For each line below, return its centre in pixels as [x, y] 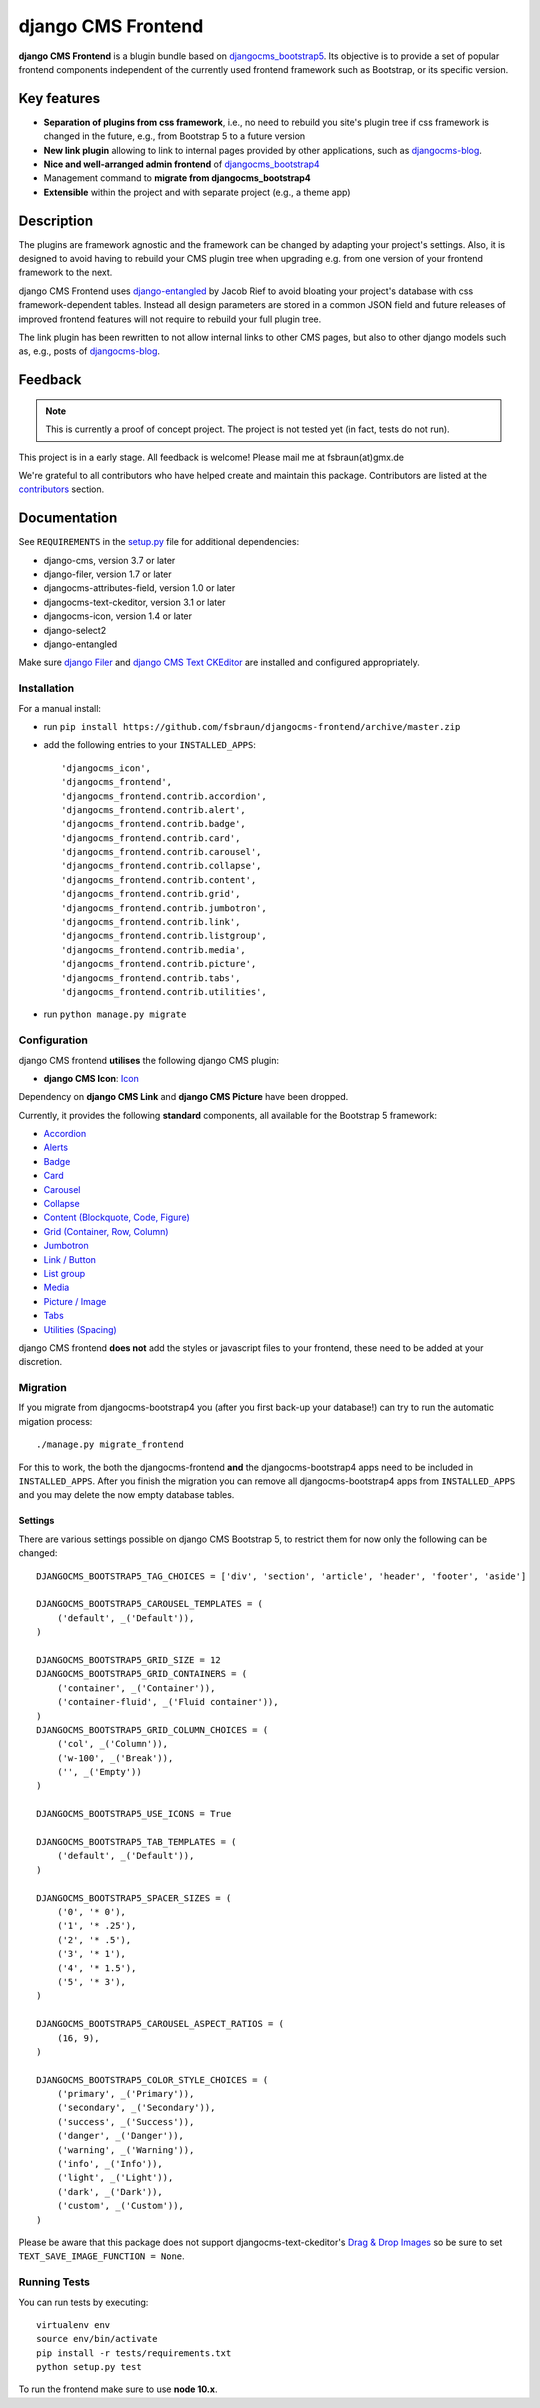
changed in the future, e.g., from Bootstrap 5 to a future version [174, 136]
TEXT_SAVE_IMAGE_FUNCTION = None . [101, 2256]
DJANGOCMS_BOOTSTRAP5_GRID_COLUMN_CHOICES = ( [152, 1729]
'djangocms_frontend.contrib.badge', [154, 824]
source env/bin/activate [97, 2339]
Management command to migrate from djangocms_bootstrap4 [177, 178]
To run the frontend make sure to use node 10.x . [118, 2389]
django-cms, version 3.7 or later [109, 560]
